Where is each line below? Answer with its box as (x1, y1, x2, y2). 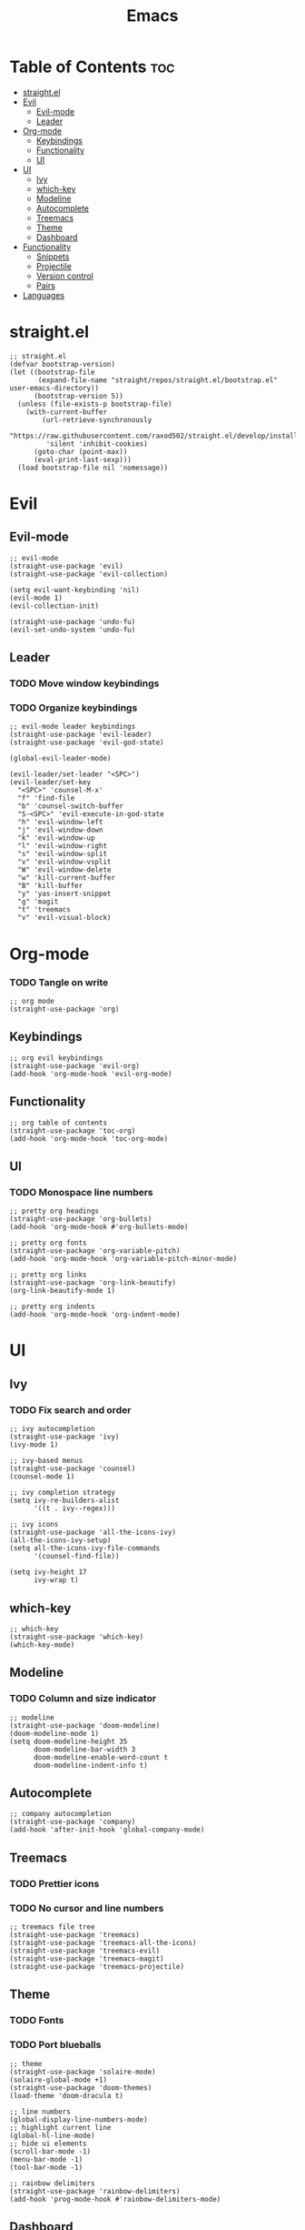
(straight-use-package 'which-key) (9, 1632, 144, 1641)
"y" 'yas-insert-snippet (17, 889, 112, 899)
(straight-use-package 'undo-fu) (9, 617, 136, 626)
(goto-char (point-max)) (33, 447, 128, 456)
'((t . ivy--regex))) (33, 1504, 116, 1513)
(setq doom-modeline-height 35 (9, 1737, 128, 1746)
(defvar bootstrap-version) (9, 359, 116, 368)
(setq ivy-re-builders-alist (9, 1496, 120, 1506)
